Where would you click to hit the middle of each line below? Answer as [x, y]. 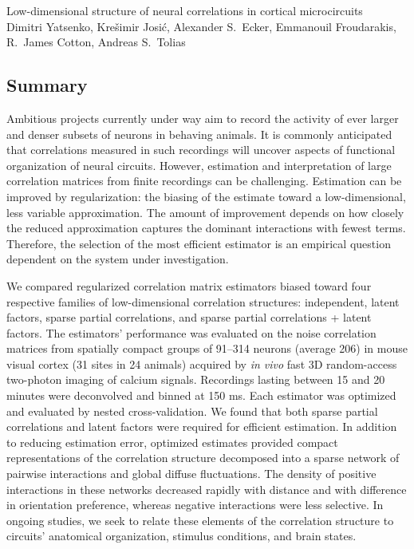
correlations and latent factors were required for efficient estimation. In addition [202, 427]
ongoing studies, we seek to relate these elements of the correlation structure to [200, 520]
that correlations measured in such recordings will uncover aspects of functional [201, 150]
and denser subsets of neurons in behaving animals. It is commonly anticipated [199, 134]
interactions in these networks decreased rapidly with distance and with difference [207, 489]
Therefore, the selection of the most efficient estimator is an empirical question [199, 243]
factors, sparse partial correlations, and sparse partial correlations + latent [189, 317]
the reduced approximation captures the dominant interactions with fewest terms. [206, 228]
